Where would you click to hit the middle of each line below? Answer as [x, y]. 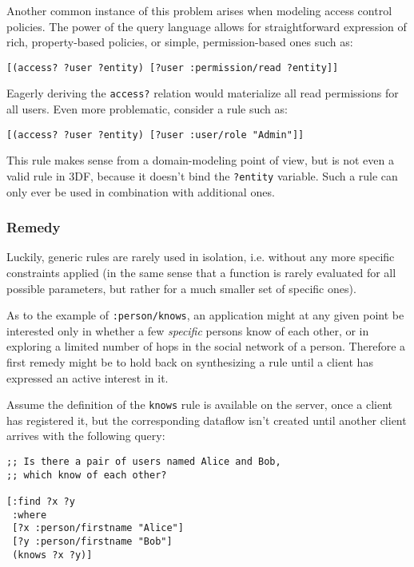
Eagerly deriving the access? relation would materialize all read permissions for [203, 93]
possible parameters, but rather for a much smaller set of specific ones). [181, 288]
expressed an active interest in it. [88, 377]
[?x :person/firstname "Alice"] [98, 528]
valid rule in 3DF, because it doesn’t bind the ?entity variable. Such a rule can [202, 175]
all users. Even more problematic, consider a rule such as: [147, 109]
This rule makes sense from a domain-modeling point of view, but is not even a [200, 160]
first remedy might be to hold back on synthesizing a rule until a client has [190, 362]
